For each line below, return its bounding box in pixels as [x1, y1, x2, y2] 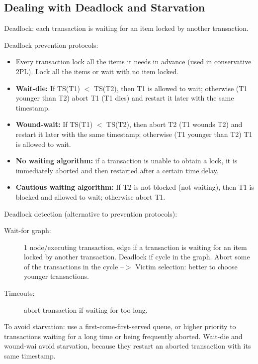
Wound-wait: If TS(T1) [15, 119, 93, 129]
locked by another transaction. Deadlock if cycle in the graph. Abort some [24, 251, 250, 262]
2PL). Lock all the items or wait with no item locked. [15, 66, 179, 76]
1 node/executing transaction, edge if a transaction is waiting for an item [24, 242, 247, 252]
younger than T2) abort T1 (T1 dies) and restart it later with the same [15, 93, 234, 103]
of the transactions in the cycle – [24, 261, 124, 271]
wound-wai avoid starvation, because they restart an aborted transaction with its [4, 341, 251, 351]
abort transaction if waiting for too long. [24, 304, 148, 315]
